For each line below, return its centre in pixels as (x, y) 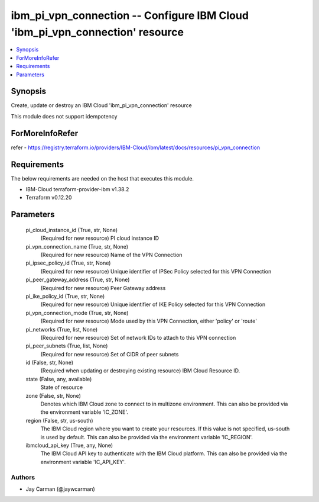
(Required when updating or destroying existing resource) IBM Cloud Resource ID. (140, 371)
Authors (23, 477)
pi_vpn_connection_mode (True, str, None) (77, 313)
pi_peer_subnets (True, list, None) (67, 346)
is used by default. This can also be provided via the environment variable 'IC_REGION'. (147, 437)
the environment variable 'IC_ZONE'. (84, 412)
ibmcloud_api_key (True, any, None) (69, 445)
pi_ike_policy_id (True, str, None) (65, 296)
